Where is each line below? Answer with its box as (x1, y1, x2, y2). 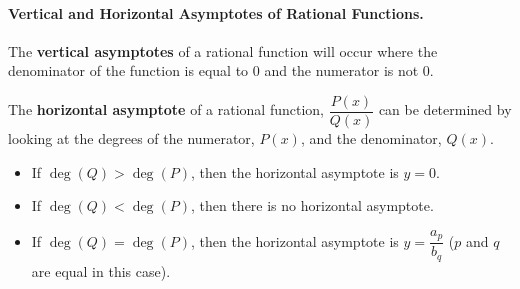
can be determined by (378, 99, 512, 120)
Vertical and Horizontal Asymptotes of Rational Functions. (8, 2, 424, 23)
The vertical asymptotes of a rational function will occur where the (8, 40, 438, 61)
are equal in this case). (31, 260, 171, 281)
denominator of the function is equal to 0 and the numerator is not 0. (8, 60, 434, 81)
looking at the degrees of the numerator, (8, 128, 255, 149)
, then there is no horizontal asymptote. (190, 195, 434, 216)
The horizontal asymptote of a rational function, (8, 99, 324, 120)
